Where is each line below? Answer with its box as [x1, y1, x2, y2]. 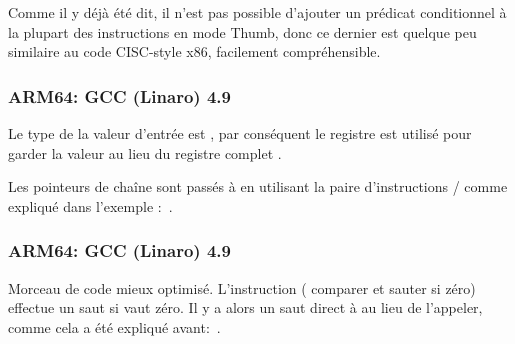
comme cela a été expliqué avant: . [8, 316, 221, 337]
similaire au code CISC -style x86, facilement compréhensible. [8, 41, 381, 62]
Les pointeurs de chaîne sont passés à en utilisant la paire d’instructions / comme [8, 176, 508, 197]
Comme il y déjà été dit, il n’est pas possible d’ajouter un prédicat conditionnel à [8, 2, 507, 22]
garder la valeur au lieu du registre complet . [8, 142, 282, 163]
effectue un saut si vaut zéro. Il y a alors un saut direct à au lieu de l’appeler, [8, 297, 483, 318]
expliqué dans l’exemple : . [8, 195, 173, 216]
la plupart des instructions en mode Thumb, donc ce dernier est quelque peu [8, 21, 477, 42]
